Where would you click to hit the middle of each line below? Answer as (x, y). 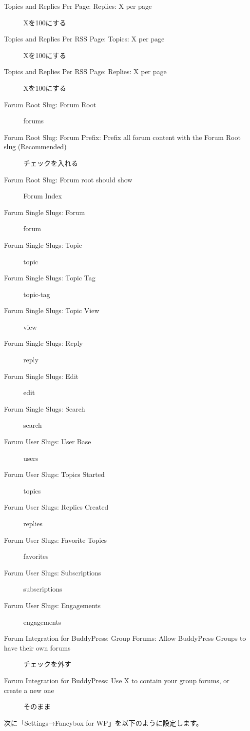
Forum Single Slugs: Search (45, 408)
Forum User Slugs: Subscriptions (53, 572)
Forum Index (43, 196)
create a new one (29, 690)
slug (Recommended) (35, 147)
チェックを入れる (51, 163)
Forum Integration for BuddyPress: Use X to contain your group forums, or (117, 680)
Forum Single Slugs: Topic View (52, 310)
